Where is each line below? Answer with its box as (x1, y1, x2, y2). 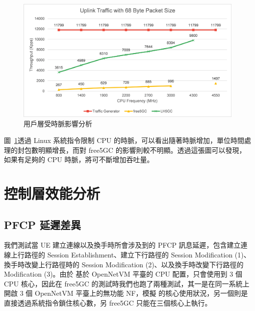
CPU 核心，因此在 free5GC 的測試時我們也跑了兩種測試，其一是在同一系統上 (4, 278, 250, 288)
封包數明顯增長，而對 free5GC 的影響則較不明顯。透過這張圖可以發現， (17, 144, 246, 155)
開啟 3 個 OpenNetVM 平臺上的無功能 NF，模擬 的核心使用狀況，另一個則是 (4, 288, 248, 298)
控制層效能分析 (4, 183, 101, 203)
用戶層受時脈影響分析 (24, 118, 92, 129)
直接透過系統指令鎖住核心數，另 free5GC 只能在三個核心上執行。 (4, 297, 212, 308)
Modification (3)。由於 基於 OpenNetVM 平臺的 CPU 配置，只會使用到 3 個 (4, 269, 242, 279)
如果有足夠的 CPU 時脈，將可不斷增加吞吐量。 (4, 154, 154, 165)
